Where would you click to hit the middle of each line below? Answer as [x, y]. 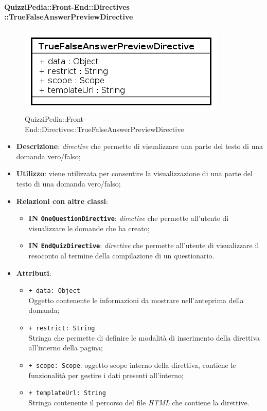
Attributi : [34, 273]
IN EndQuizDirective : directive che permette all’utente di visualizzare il [144, 245]
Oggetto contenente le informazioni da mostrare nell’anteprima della [136, 300]
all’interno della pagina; [66, 348]
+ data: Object [54, 291]
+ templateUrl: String [67, 393]
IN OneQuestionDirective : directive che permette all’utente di [129, 218]
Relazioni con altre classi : [62, 201]
